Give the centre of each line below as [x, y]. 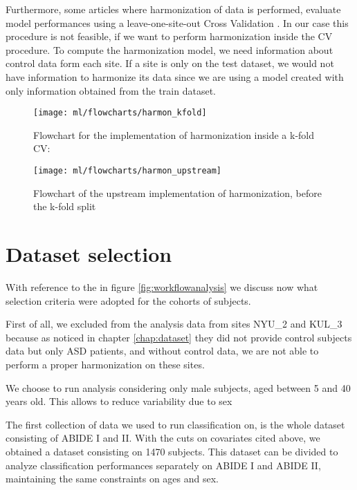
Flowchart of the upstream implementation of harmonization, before [177, 192]
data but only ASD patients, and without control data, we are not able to [162, 351]
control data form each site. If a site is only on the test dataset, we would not [170, 63]
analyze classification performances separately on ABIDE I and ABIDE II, [163, 465]
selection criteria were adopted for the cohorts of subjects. [128, 300]
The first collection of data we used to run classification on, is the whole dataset [175, 424]
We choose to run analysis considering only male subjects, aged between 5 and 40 [178, 387]
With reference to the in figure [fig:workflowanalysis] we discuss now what [162, 286]
